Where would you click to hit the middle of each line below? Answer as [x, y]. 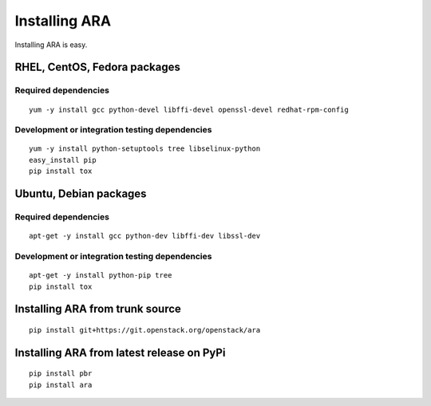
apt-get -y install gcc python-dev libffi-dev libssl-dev [145, 236]
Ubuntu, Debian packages [81, 194]
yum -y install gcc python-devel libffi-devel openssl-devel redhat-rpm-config [189, 109]
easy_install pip [63, 160]
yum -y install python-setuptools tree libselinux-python [145, 149]
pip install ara [61, 384]
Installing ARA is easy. [51, 45]
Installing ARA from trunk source [98, 309]
